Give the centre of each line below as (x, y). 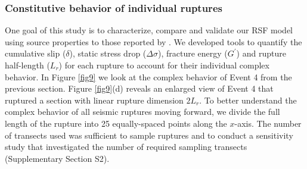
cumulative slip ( (35, 53)
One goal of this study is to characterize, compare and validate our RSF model (149, 30)
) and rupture (261, 53)
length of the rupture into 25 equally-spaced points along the (116, 123)
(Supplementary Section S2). (57, 158)
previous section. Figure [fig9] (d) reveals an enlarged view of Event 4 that (139, 88)
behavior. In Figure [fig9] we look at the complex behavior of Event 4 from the (148, 76)
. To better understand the (248, 100)
